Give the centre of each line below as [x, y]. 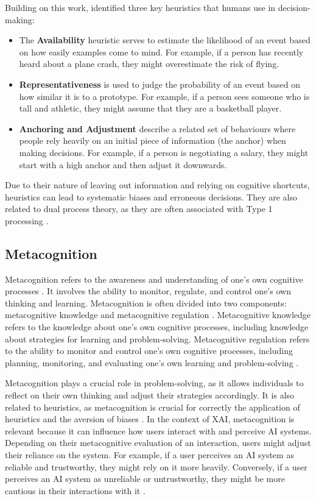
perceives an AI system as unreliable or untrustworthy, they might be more [145, 479]
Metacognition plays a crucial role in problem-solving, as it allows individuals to [154, 383]
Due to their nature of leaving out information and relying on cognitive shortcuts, [157, 185]
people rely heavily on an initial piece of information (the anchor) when [153, 140]
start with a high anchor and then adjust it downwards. [123, 164]
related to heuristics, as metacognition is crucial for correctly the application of [153, 407]
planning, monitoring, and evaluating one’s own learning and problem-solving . [152, 362]
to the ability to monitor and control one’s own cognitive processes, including [149, 351]
